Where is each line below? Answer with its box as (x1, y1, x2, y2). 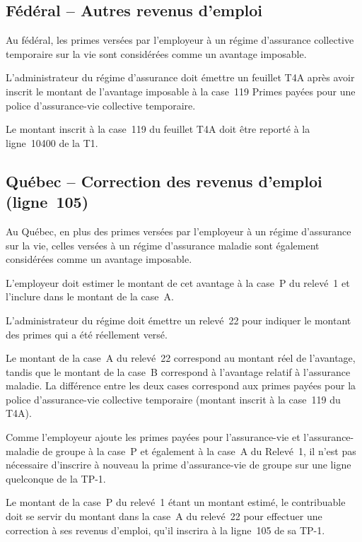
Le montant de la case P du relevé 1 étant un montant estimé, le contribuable (6, 495, 346, 509)
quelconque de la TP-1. (6, 471, 106, 485)
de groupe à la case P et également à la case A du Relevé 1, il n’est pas (42, 443, 356, 458)
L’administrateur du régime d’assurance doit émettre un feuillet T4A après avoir (6, 70, 355, 85)
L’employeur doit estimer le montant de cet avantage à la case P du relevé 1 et (6, 275, 350, 290)
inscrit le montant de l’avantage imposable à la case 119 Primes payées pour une (6, 83, 356, 98)
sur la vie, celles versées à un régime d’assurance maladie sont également (6, 237, 320, 252)
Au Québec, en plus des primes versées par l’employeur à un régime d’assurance (6, 223, 351, 238)
